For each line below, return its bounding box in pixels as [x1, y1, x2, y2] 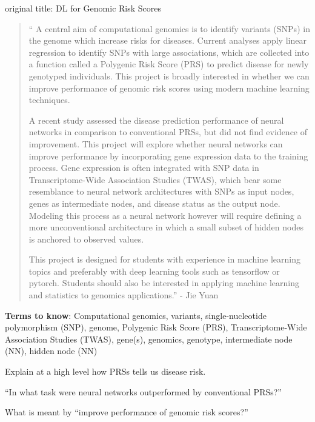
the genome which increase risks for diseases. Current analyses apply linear [28, 34, 307, 47]
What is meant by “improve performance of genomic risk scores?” [5, 406, 248, 418]
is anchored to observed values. [28, 232, 144, 245]
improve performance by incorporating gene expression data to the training [28, 149, 308, 162]
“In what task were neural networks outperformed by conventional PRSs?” [5, 385, 282, 398]
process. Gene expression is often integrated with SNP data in [28, 161, 259, 174]
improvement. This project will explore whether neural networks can [28, 137, 283, 150]
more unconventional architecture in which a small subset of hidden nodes [28, 221, 303, 233]
